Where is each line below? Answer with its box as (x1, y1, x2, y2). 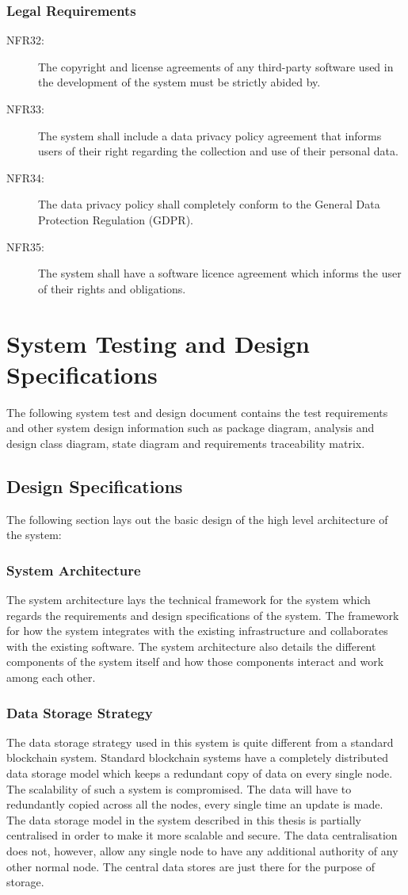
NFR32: (6, 32, 44, 48)
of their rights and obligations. (38, 280, 186, 296)
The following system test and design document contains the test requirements (6, 404, 388, 420)
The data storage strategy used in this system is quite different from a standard (6, 733, 394, 750)
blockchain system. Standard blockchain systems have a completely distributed (6, 749, 388, 766)
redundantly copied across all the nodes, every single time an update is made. (6, 796, 383, 813)
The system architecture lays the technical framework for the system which (6, 591, 371, 608)
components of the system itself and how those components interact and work (6, 653, 384, 670)
